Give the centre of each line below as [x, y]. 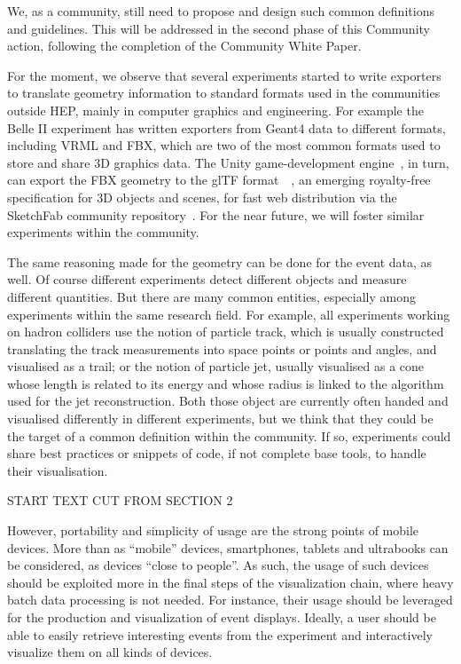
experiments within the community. [103, 232]
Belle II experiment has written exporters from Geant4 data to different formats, [227, 127]
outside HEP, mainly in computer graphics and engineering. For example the [215, 110]
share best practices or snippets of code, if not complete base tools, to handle [217, 453]
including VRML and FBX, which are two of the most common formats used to [224, 145]
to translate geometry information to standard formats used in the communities [224, 93]
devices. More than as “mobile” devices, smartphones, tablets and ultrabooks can [228, 547]
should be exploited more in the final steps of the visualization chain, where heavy [230, 582]
